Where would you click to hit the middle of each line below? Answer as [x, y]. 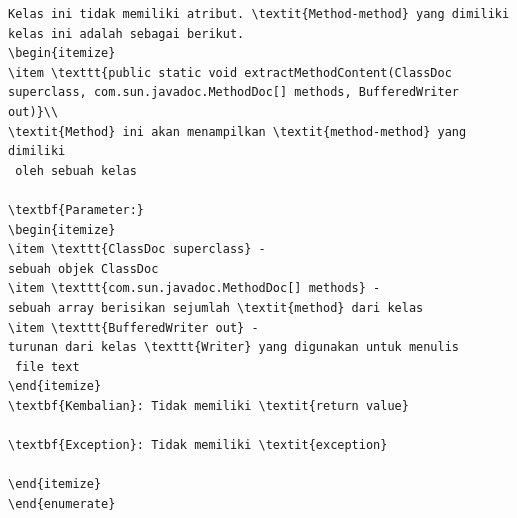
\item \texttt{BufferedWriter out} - [133, 327]
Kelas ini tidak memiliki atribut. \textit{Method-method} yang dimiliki [259, 14]
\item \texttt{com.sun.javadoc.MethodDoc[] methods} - [194, 288]
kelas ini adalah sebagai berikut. [126, 33]
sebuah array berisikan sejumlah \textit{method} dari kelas [216, 307]
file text [47, 366]
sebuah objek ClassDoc [83, 268]
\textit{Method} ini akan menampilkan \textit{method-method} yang [237, 131]
